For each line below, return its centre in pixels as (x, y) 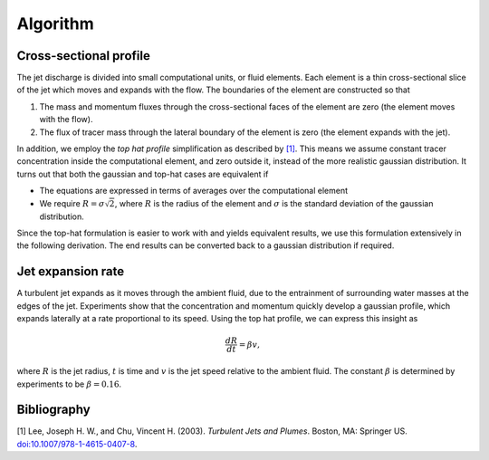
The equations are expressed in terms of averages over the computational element (194, 191)
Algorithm (55, 24)
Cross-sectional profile (84, 56)
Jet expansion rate (71, 272)
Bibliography (53, 410)
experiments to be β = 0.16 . (69, 384)
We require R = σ (72, 203)
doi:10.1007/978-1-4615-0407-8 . (77, 444)
